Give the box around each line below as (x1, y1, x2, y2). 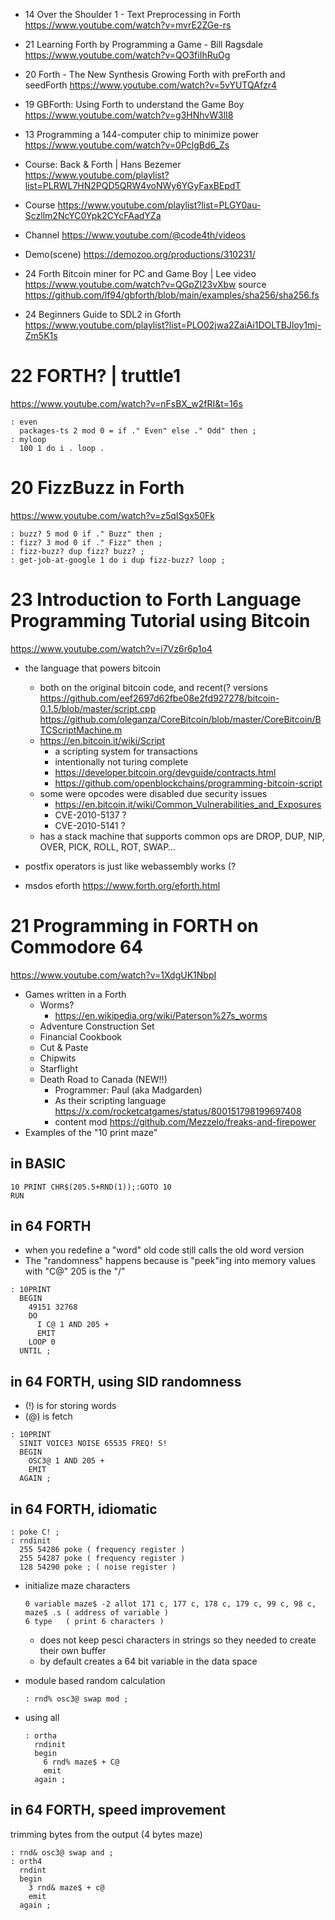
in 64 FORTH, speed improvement (10, 1802, 226, 1819)
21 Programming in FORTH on (10, 915, 259, 937)
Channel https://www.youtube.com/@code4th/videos (24, 229, 247, 241)
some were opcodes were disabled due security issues (39, 787, 268, 799)
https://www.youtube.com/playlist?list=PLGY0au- (57, 199, 262, 211)
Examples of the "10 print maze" (24, 1126, 158, 1138)
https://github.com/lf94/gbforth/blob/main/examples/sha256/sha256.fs (24, 289, 320, 301)
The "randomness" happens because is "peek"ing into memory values (24, 1255, 316, 1267)
